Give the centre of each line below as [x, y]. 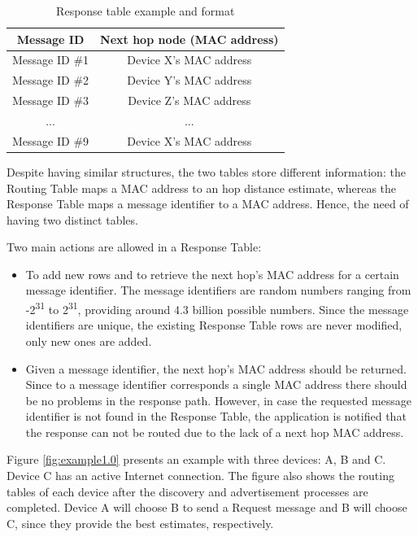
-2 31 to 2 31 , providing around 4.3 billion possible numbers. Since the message [217, 308]
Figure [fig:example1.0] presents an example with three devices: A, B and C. [196, 459]
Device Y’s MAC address [189, 80]
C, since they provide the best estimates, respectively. [140, 523]
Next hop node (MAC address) [189, 39]
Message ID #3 [51, 100]
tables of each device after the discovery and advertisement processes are [187, 491]
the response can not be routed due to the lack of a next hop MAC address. [215, 432]
